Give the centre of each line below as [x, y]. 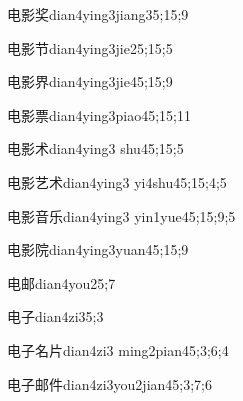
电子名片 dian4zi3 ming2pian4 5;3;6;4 [118, 349]
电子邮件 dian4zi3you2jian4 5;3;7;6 [109, 383]
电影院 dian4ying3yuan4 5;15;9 [98, 249]
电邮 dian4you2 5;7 [61, 282]
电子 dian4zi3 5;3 [55, 316]
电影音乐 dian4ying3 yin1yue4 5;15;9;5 [121, 215]
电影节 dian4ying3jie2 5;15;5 [90, 47]
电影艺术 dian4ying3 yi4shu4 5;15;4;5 [117, 181]
